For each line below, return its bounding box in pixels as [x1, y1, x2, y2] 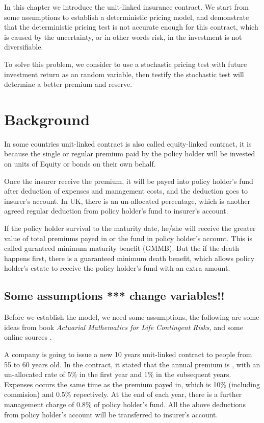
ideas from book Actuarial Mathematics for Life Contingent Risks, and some [4, 321, 243, 332]
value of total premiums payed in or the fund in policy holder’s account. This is [4, 232, 252, 243]
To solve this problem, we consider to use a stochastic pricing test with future [4, 58, 247, 69]
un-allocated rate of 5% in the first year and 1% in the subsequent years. [4, 369, 231, 380]
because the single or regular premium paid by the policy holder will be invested [4, 148, 255, 159]
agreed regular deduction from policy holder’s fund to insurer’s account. [4, 205, 228, 216]
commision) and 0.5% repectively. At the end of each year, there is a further [4, 389, 242, 400]
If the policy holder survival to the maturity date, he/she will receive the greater [4, 223, 256, 233]
